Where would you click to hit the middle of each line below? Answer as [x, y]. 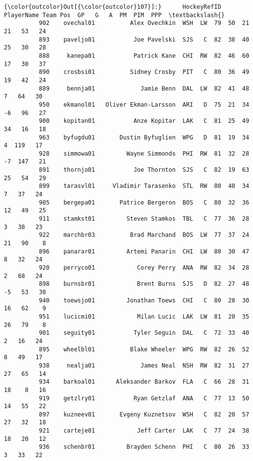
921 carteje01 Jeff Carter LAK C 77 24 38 [144, 431]
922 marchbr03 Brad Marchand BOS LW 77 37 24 [144, 235]
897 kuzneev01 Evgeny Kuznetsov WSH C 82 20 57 [144, 414]
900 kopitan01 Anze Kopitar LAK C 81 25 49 [144, 121]
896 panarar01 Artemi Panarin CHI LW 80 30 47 [144, 251]
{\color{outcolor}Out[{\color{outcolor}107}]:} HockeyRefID [113, 7]
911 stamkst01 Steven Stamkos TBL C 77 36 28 [144, 219]
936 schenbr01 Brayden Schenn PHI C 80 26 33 [144, 447]
